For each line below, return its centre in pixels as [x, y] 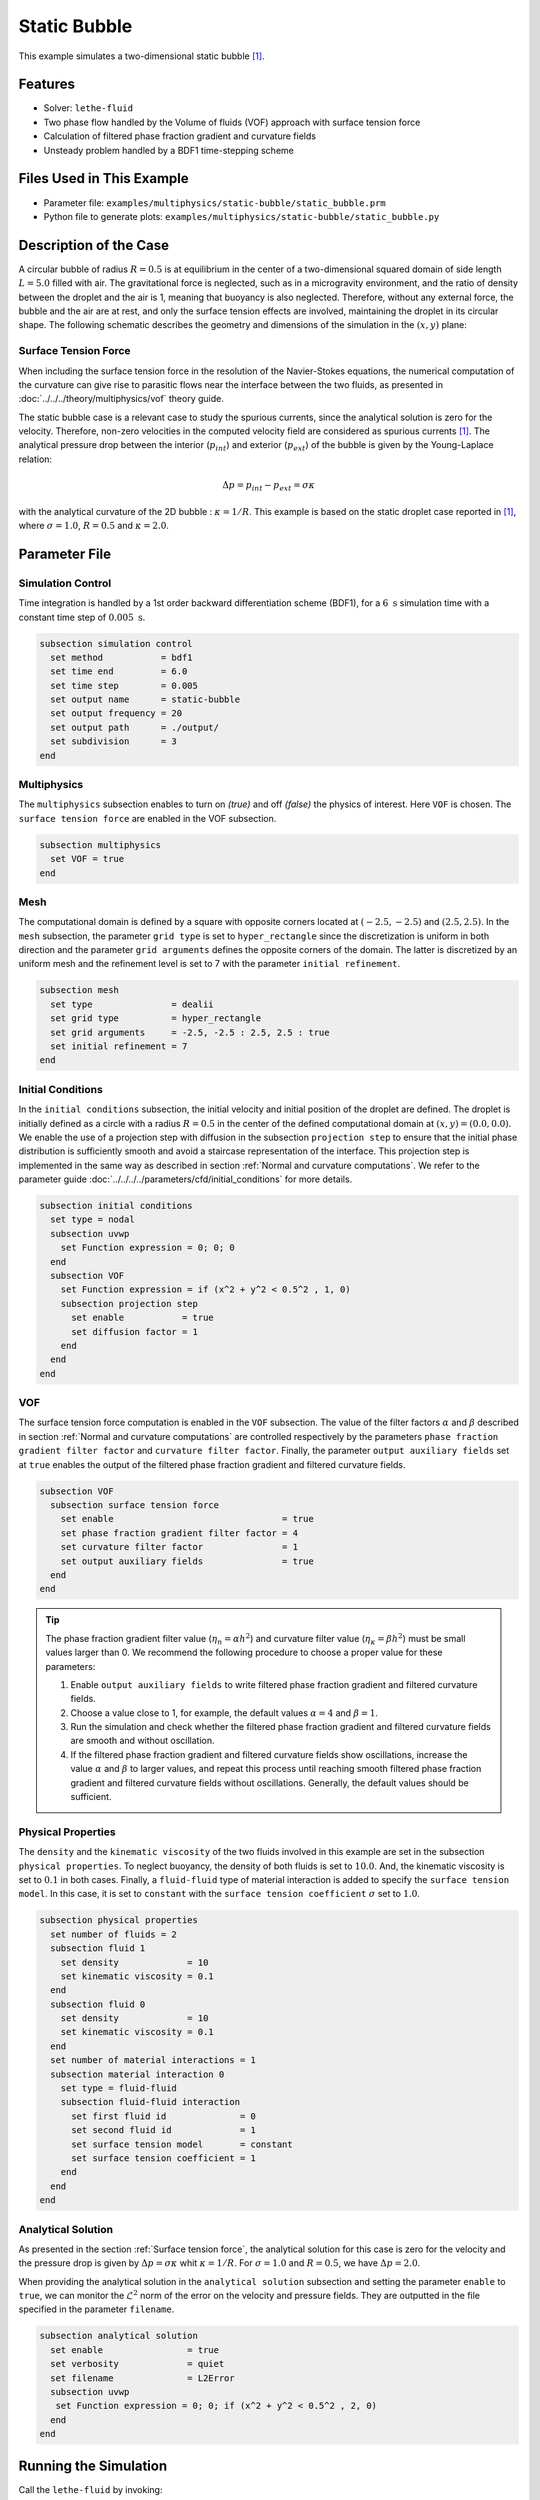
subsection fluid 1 [98, 1948]
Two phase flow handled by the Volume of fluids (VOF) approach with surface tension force [232, 122]
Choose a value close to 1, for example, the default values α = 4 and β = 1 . [224, 1712]
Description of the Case [94, 245]
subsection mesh [79, 990]
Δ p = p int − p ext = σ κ [268, 486]
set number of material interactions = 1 [153, 2060]
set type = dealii [132, 1004]
